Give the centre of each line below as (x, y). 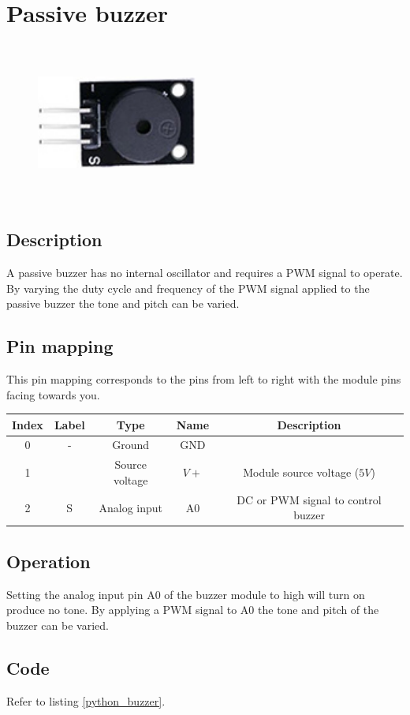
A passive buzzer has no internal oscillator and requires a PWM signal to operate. (205, 272)
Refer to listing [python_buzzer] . (86, 700)
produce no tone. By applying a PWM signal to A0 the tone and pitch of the (193, 610)
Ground (131, 445)
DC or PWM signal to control (309, 499)
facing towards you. (53, 394)
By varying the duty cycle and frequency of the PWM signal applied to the (188, 288)
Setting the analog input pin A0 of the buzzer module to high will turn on (186, 594)
